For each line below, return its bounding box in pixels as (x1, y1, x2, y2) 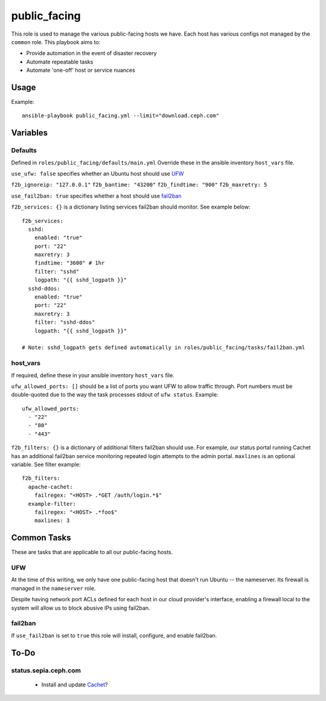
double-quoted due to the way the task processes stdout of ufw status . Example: (11, 391, 219, 398)
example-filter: (28, 500, 77, 507)
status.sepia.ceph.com (11, 666, 81, 674)
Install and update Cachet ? (41, 680, 108, 688)
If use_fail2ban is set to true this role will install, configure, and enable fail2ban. (11, 632, 217, 639)
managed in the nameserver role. (11, 584, 96, 592)
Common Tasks (11, 532, 72, 543)
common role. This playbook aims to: (11, 38, 101, 45)
